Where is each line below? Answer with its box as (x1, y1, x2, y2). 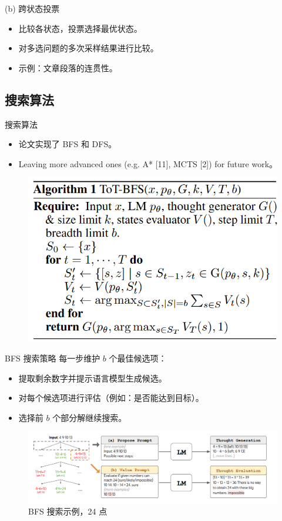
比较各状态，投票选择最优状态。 (18, 22, 142, 34)
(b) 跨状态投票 (5, 2, 60, 14)
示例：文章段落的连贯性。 (18, 61, 117, 74)
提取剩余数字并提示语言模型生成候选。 (18, 371, 167, 384)
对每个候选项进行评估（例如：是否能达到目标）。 (18, 391, 204, 404)
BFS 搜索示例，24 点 (28, 505, 108, 517)
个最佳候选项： (109, 351, 167, 364)
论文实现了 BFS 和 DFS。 (18, 138, 117, 150)
